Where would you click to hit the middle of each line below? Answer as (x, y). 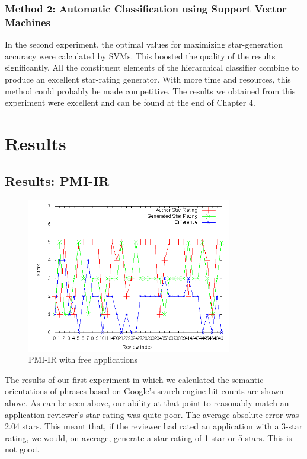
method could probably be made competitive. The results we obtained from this (150, 91)
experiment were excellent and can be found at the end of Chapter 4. (130, 102)
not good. (22, 449)
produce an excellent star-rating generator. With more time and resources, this (148, 79)
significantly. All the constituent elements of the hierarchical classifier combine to (152, 67)
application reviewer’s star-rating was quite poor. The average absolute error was (152, 414)
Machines (28, 22)
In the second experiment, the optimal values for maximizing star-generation (144, 44)
